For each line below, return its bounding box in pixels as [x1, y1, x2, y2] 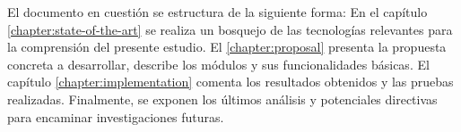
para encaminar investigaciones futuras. [7, 107, 224, 126]
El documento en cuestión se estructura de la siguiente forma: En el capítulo [7, 3, 428, 21]
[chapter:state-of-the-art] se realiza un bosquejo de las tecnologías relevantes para [7, 20, 453, 38]
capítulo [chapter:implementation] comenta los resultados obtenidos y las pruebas [7, 72, 454, 91]
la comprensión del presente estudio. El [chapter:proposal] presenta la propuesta [7, 37, 447, 56]
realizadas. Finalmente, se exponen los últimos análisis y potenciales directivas [7, 89, 438, 108]
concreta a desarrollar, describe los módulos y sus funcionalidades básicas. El [7, 54, 430, 73]
